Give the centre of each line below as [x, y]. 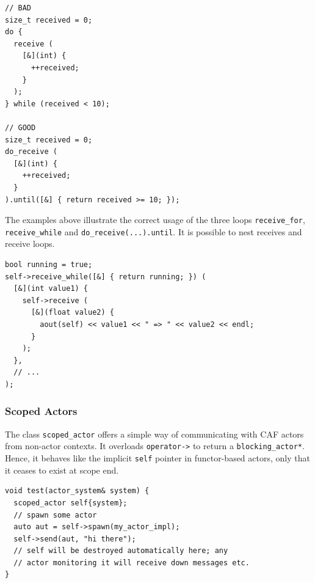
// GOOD [20, 127]
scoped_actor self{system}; [71, 503]
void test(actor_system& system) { [77, 491]
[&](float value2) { [72, 313]
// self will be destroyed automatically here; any [121, 551]
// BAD [18, 8]
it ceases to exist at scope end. [62, 470]
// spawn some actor [55, 515]
